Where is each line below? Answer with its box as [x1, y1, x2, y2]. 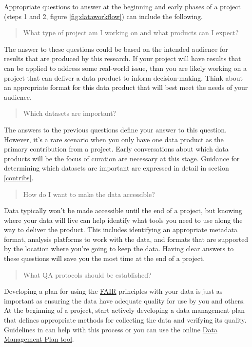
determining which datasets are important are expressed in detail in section [4, 163, 229, 173]
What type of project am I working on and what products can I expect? [23, 27, 239, 38]
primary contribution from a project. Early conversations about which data [4, 144, 229, 154]
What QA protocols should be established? [23, 269, 152, 280]
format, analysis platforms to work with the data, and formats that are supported [4, 234, 249, 244]
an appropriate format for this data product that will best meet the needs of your [4, 82, 248, 92]
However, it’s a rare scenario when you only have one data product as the [4, 134, 224, 144]
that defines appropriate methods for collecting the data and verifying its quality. [4, 315, 247, 325]
